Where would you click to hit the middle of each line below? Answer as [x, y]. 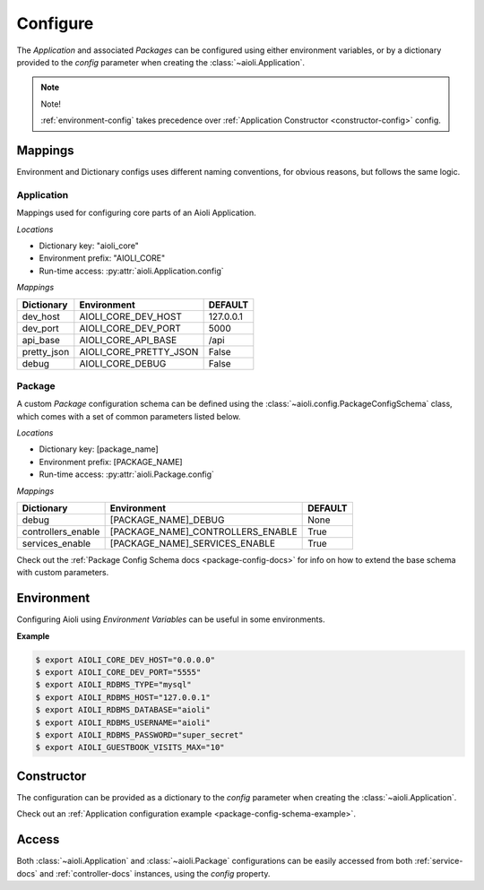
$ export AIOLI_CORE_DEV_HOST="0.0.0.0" [125, 660]
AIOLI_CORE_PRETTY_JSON [139, 351]
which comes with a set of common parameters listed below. [129, 416]
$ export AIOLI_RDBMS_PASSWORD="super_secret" [139, 735]
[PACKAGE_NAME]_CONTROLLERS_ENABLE [203, 531]
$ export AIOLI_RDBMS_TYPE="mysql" [113, 685]
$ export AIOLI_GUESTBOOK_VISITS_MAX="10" [130, 747]
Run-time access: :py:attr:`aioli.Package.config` [127, 474]
